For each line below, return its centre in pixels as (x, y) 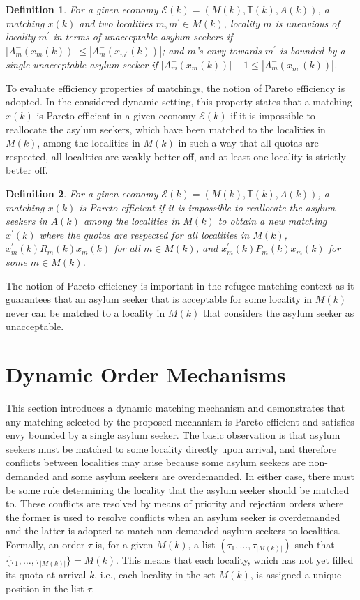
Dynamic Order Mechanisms (146, 374)
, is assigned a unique (296, 575)
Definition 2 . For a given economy (82, 193)
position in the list (45, 588)
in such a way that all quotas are (248, 143)
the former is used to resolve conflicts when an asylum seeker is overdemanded (173, 517)
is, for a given (124, 544)
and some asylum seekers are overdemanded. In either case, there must (203, 475)
